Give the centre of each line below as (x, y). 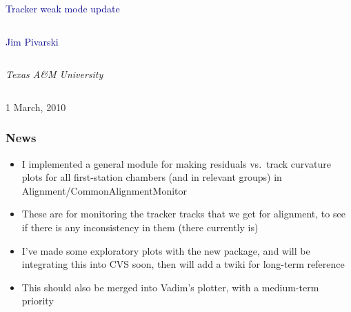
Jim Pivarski (32, 41)
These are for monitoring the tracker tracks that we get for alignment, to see (183, 214)
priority (38, 301)
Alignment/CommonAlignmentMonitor (104, 190)
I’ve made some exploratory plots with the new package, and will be (166, 250)
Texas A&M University (54, 74)
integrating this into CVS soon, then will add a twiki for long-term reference (183, 264)
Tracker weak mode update (63, 8)
